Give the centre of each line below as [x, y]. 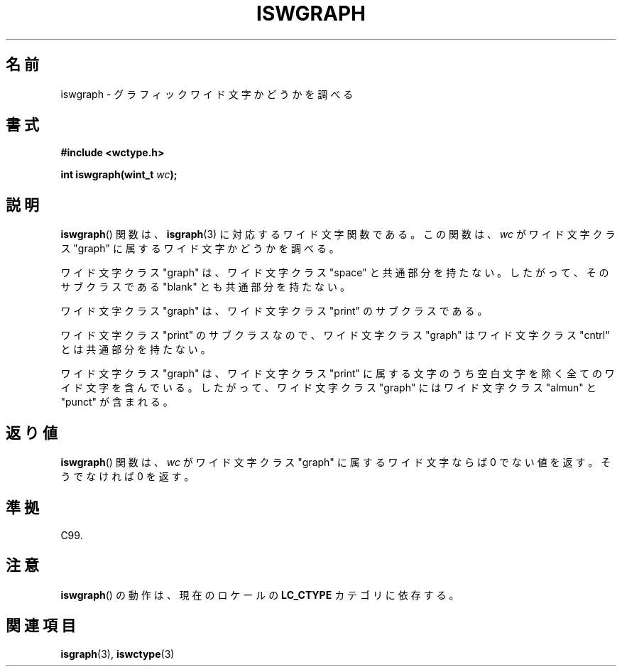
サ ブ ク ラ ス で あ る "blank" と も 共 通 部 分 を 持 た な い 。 [205, 287]
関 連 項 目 [41, 626]
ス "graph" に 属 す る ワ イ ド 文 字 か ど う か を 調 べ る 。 [200, 249]
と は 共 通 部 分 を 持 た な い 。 [136, 349]
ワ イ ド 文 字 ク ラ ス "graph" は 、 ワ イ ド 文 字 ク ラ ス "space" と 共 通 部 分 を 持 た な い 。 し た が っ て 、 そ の [335, 273]
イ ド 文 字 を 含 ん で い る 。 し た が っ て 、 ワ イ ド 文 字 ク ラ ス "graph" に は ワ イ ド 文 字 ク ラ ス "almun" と [328, 388]
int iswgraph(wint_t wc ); [119, 175]
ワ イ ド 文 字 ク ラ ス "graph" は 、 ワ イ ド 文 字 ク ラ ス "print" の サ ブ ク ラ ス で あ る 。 [274, 311]
